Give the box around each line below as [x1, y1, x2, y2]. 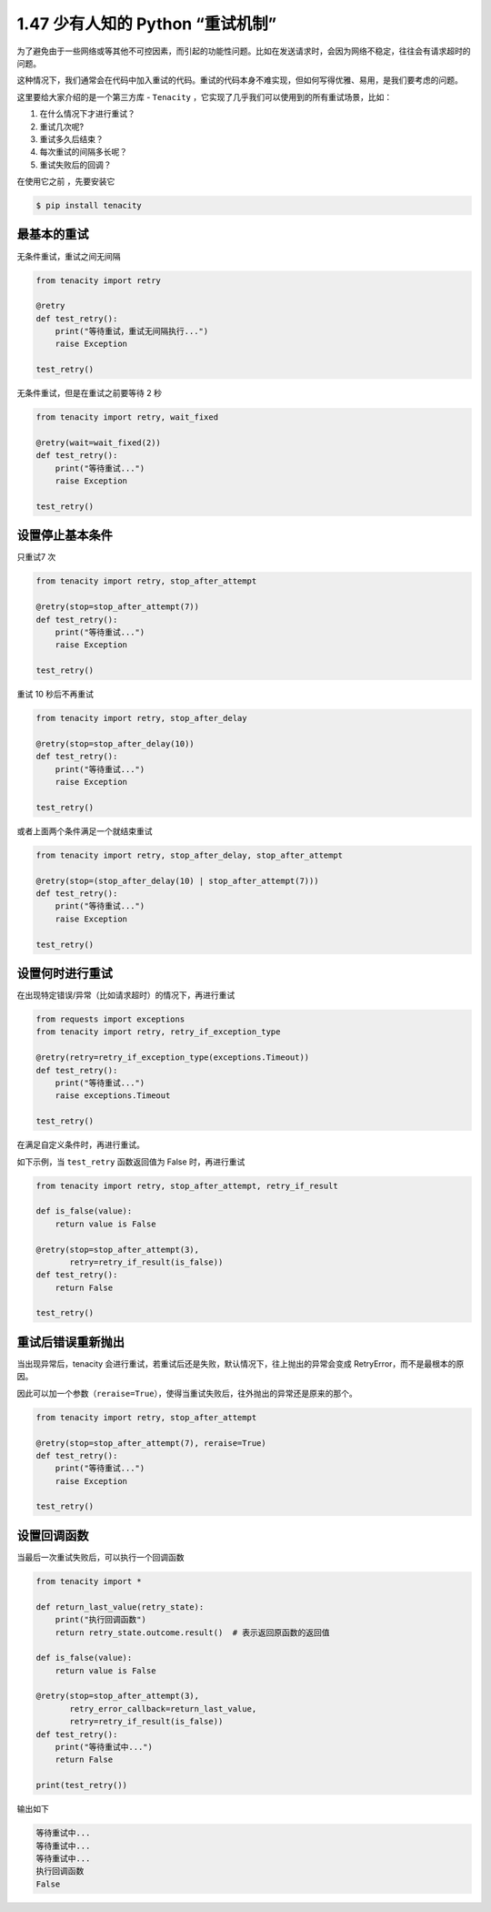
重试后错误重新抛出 [16, 1334, 125, 1349]
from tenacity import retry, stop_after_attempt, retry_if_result [35, 1180, 338, 1191]
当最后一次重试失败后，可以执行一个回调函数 [16, 1551, 185, 1562]
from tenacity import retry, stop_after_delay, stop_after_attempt [35, 849, 344, 860]
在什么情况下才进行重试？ [39, 108, 135, 119]
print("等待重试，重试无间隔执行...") [55, 326, 209, 337]
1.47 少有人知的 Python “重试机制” [16, 14, 277, 34]
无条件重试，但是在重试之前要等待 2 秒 [16, 388, 163, 399]
